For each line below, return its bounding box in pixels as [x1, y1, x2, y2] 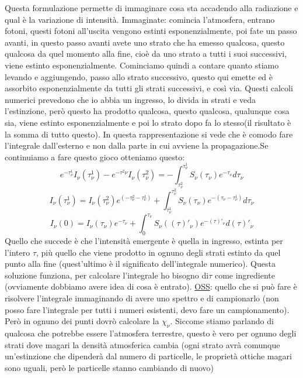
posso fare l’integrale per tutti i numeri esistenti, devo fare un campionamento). [5, 303, 290, 315]
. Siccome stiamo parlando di [170, 315, 274, 327]
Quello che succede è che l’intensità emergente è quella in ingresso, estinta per [5, 235, 283, 247]
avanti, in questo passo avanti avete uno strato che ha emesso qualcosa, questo [5, 36, 285, 48]
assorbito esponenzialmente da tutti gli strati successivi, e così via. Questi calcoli [5, 82, 293, 94]
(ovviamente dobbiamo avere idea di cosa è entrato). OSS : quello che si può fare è [5, 280, 297, 293]
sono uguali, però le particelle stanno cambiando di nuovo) [5, 361, 214, 373]
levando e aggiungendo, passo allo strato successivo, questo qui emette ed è [5, 70, 273, 83]
